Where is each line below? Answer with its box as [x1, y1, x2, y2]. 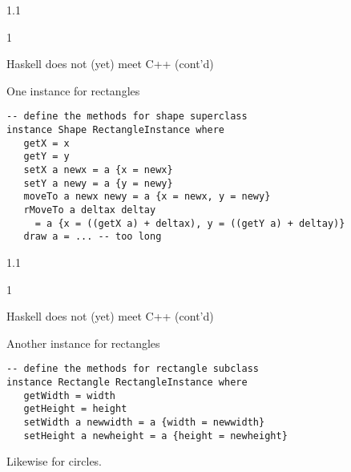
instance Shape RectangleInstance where [6, 124, 225, 136]
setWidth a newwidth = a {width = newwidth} [23, 416, 265, 428]
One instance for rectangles [6, 82, 140, 99]
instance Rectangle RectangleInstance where [6, 376, 248, 388]
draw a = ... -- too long [23, 231, 162, 243]
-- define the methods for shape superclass [6, 111, 248, 123]
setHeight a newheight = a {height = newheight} [23, 430, 288, 442]
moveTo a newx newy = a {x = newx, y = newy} [23, 191, 271, 203]
